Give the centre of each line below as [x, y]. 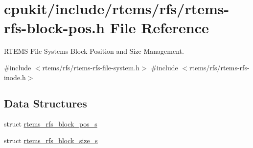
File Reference [159, 28]
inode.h [15, 77]
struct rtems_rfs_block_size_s [51, 140]
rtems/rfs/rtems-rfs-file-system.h [91, 67]
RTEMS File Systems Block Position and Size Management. [94, 51]
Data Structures [46, 103]
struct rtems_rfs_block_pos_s [51, 124]
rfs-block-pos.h [54, 28]
